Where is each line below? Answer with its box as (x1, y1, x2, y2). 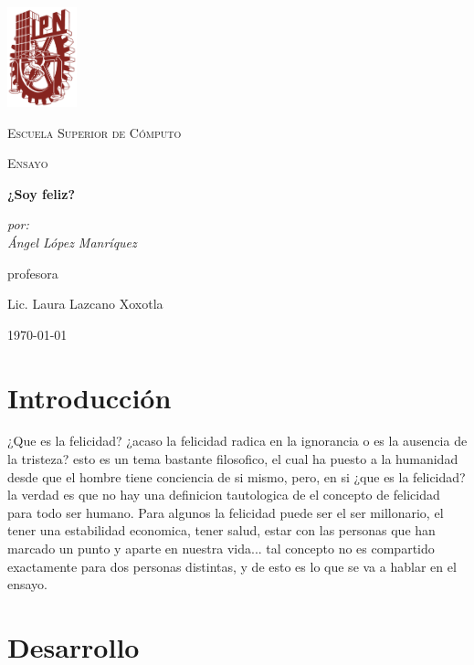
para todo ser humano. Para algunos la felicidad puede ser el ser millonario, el (7, 502, 444, 522)
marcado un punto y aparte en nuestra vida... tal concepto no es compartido (7, 539, 435, 558)
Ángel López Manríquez (7, 232, 137, 251)
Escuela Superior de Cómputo (7, 122, 182, 142)
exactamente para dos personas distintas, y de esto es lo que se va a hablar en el (7, 556, 457, 575)
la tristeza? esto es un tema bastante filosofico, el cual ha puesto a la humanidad (7, 449, 458, 469)
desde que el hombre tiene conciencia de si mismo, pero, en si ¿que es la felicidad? (7, 467, 466, 486)
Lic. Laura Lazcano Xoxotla (7, 294, 163, 313)
